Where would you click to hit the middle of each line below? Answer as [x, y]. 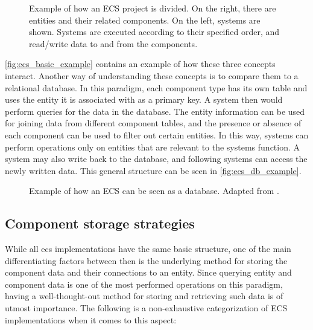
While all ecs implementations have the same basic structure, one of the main [148, 249]
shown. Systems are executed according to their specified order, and [154, 32]
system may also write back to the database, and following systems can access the [156, 159]
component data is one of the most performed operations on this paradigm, [144, 284]
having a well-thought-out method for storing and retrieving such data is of [144, 296]
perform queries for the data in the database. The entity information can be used [155, 111]
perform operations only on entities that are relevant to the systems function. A [153, 147]
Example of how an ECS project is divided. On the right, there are [153, 8]
